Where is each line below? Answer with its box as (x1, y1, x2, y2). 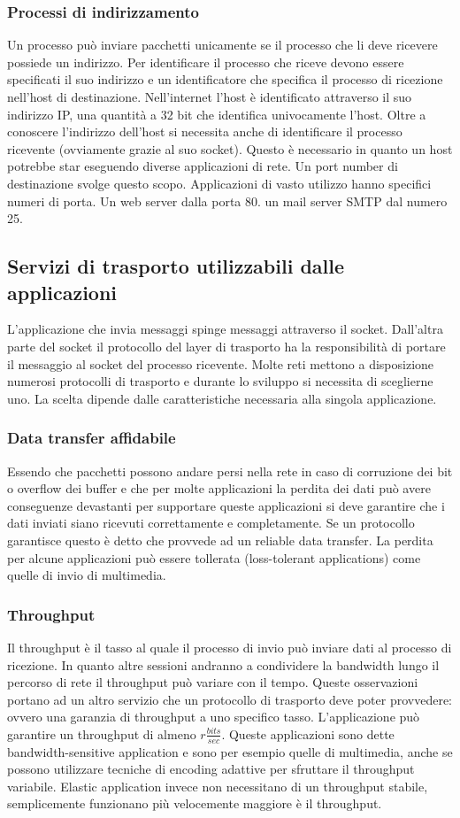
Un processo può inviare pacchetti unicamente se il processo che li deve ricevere (7, 35, 438, 54)
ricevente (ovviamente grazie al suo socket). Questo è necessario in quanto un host (7, 139, 453, 158)
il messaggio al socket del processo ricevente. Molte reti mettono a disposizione (7, 354, 434, 373)
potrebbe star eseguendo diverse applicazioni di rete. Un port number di (7, 157, 398, 175)
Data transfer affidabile (7, 427, 176, 449)
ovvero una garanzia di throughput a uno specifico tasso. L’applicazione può (7, 707, 420, 726)
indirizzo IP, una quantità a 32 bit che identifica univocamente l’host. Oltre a (7, 104, 426, 123)
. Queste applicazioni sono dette (221, 724, 395, 743)
